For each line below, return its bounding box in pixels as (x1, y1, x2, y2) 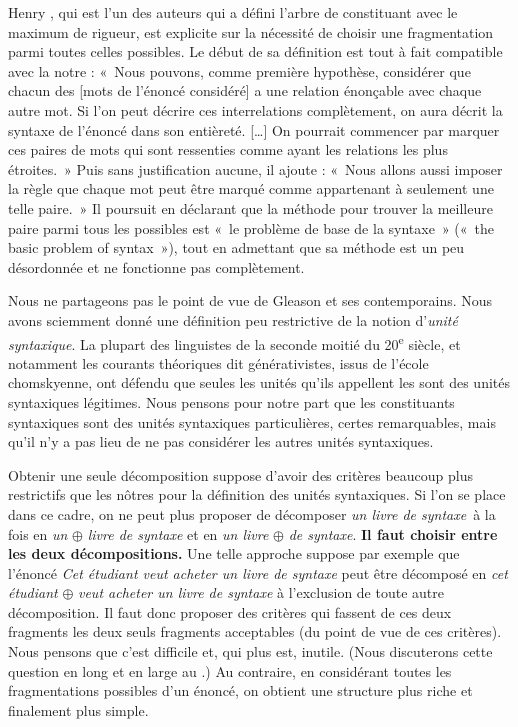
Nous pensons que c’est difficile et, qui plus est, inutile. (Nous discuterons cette (8, 641, 493, 662)
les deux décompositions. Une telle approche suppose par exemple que (8, 543, 460, 564)
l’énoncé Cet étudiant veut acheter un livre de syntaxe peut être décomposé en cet (8, 562, 508, 583)
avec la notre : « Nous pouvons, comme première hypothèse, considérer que (8, 60, 471, 81)
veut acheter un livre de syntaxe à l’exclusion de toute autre (77, 582, 444, 603)
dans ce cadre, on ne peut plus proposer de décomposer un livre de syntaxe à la (8, 503, 496, 524)
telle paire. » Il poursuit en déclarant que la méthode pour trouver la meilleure (8, 197, 493, 218)
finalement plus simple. (8, 699, 149, 720)
